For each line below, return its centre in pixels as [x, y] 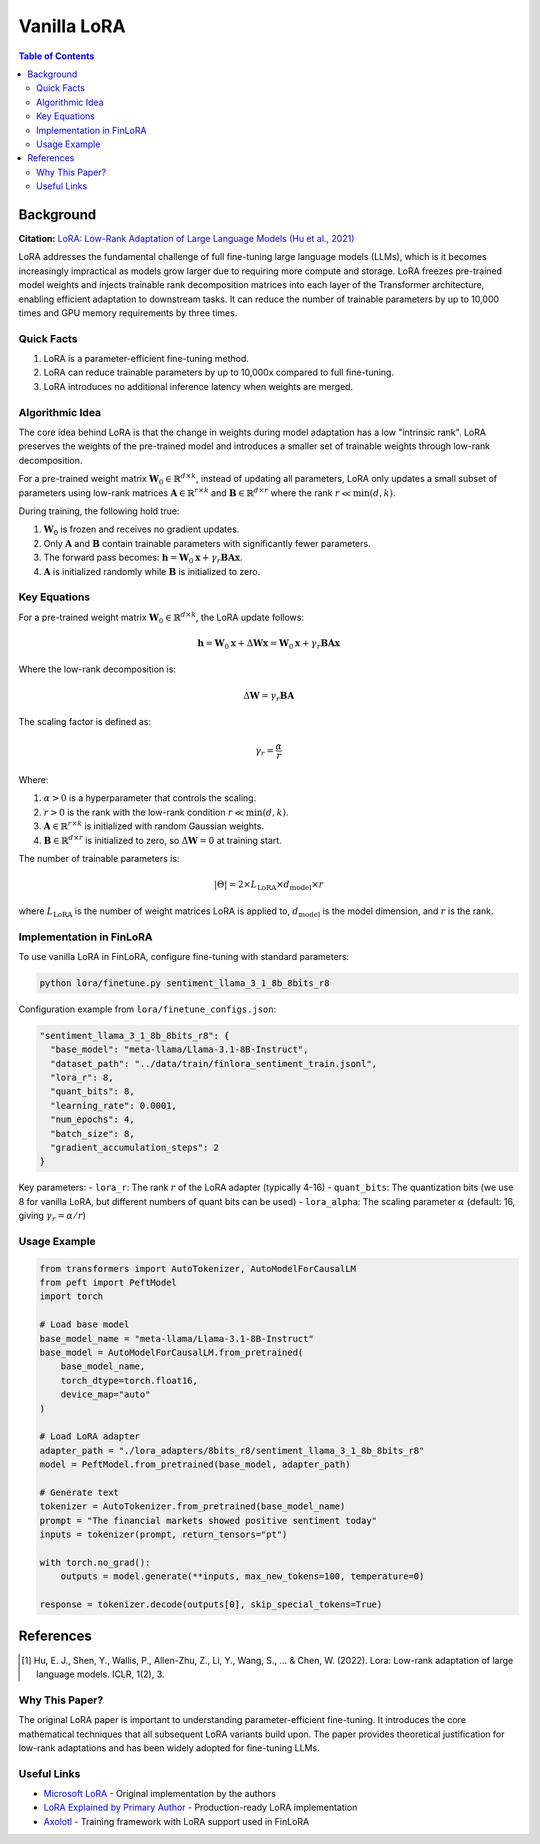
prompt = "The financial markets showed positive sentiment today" [208, 1520]
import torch [71, 1296]
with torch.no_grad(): [95, 1562]
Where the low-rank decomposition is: [97, 669]
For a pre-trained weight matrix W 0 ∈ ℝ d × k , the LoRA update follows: [161, 617]
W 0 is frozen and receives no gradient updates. [141, 530]
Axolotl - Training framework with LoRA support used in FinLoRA [176, 1821]
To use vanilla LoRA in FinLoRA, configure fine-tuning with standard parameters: [184, 956]
